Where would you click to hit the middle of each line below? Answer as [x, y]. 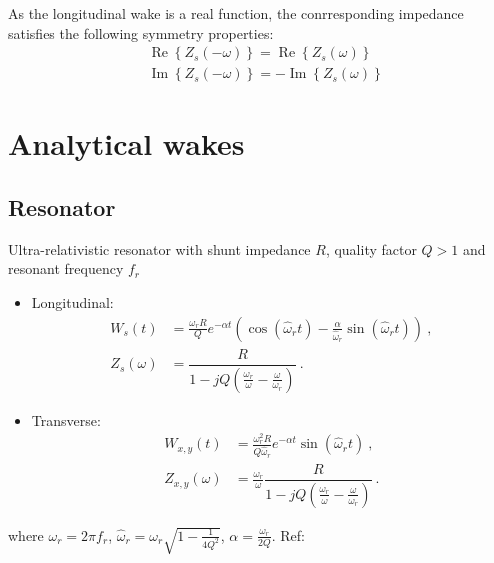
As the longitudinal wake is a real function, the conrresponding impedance [236, 13]
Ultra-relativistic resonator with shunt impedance [159, 248]
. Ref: [288, 534]
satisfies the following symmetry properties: [141, 32]
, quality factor [371, 248]
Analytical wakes [126, 143]
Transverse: [66, 419]
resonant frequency [66, 268]
